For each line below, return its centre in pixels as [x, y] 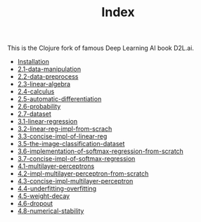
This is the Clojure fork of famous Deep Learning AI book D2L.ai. [101, 48]
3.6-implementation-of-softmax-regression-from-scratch [100, 151]
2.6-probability [39, 107]
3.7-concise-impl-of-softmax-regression [76, 159]
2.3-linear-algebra [44, 84]
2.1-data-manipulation [49, 69]
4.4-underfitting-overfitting [57, 189]
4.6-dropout [35, 204]
